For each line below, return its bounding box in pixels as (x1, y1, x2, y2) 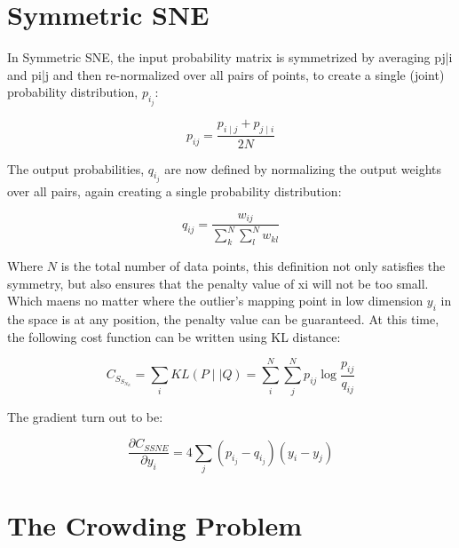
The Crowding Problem (7, 507, 303, 544)
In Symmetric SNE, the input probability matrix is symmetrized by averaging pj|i (7, 48, 453, 67)
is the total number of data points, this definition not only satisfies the (60, 257, 446, 275)
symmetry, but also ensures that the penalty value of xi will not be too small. (7, 274, 429, 292)
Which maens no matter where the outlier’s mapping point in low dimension (7, 291, 423, 310)
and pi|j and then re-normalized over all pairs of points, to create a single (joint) (7, 65, 445, 83)
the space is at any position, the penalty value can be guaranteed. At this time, (7, 310, 439, 329)
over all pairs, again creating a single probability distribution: (7, 182, 342, 201)
